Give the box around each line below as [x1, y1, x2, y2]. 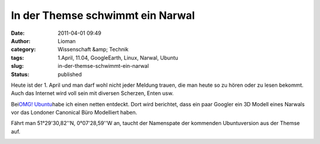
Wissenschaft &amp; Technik [57, 46, 129, 53]
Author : [11, 37, 31, 44]
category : [11, 46, 36, 53]
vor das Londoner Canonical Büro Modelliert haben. [11, 109, 137, 116]
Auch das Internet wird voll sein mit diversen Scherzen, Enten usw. [11, 90, 174, 97]
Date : [11, 30, 25, 37]
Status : [11, 71, 30, 78]
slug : [11, 63, 24, 70]
